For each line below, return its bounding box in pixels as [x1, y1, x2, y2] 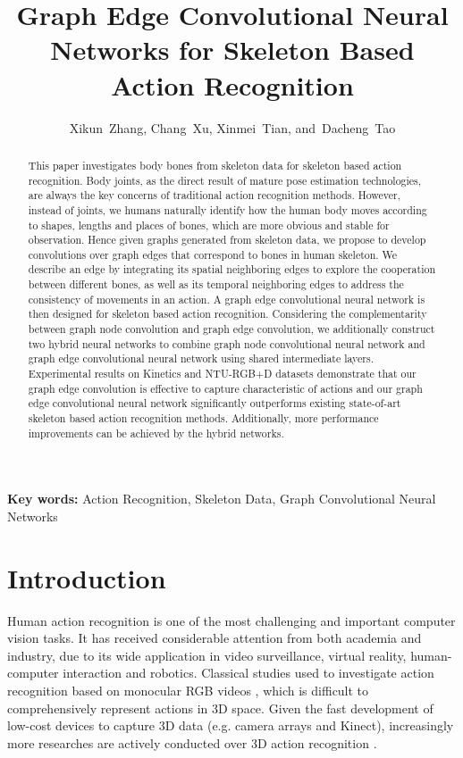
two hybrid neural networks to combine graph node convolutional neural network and [28, 336, 425, 351]
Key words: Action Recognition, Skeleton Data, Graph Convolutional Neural [7, 489, 436, 508]
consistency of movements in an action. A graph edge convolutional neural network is [28, 291, 425, 306]
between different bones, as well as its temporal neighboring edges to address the [28, 277, 404, 292]
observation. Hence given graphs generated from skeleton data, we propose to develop [28, 232, 426, 247]
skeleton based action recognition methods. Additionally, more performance [28, 411, 379, 426]
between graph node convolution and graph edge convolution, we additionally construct [28, 321, 435, 337]
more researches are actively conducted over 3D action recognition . [7, 733, 377, 752]
